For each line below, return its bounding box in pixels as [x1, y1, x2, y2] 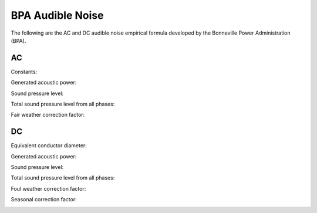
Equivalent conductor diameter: [11, 142, 87, 149]
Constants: [11, 68, 38, 75]
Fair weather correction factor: [11, 111, 85, 119]
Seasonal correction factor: [11, 196, 77, 203]
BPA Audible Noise [11, 9, 104, 22]
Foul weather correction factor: [11, 185, 86, 192]
